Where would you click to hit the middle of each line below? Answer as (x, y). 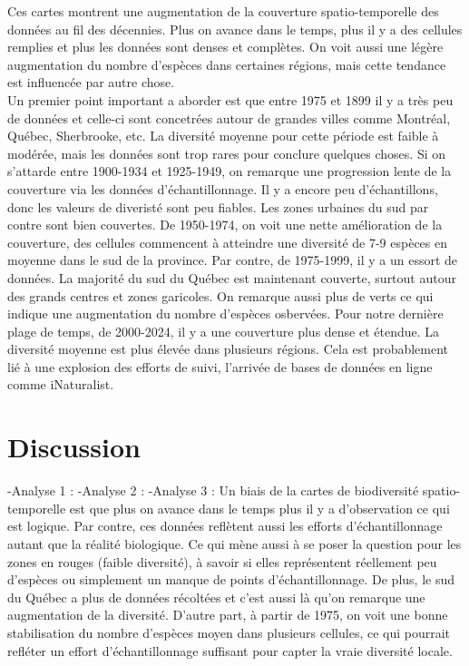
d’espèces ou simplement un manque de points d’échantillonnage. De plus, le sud (231, 579)
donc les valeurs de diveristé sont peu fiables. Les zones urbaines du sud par (218, 206)
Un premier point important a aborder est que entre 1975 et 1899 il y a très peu (230, 99)
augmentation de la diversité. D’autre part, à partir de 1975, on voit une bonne (228, 615)
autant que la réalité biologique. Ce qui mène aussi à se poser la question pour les (234, 543)
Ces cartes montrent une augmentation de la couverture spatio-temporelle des (223, 11)
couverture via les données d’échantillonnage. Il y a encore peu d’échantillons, (223, 188)
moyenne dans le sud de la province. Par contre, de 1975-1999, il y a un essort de (233, 260)
